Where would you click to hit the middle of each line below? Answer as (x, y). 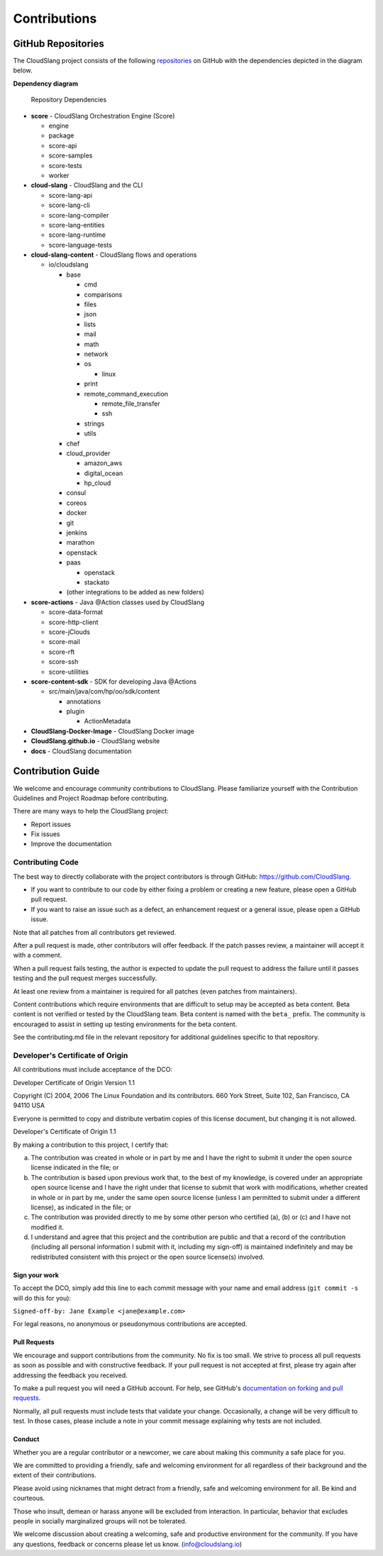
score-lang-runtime (77, 235)
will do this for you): (42, 1298)
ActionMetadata (107, 721)
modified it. (47, 1227)
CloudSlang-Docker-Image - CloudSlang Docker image (113, 731)
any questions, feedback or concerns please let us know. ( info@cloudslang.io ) (128, 1544)
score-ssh (63, 662)
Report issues (51, 824)
